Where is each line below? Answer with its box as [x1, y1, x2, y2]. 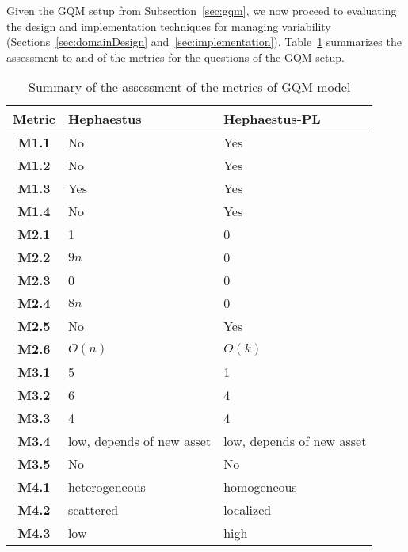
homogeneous [223, 478, 297, 497]
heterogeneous [67, 478, 146, 497]
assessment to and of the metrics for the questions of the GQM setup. [6, 48, 345, 65]
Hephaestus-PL [223, 109, 321, 128]
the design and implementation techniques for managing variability [6, 17, 331, 34]
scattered [67, 501, 119, 520]
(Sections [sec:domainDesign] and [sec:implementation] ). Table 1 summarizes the [6, 33, 402, 50]
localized [223, 501, 272, 520]
